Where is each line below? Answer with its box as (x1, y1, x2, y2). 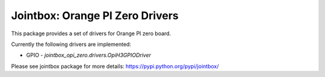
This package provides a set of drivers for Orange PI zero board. (11, 30, 172, 37)
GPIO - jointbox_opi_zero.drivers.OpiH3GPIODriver (26, 51, 152, 59)
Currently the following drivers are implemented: (11, 41, 132, 48)
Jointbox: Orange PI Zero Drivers (11, 9, 179, 22)
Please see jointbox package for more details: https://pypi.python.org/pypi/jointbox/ (11, 63, 219, 70)
